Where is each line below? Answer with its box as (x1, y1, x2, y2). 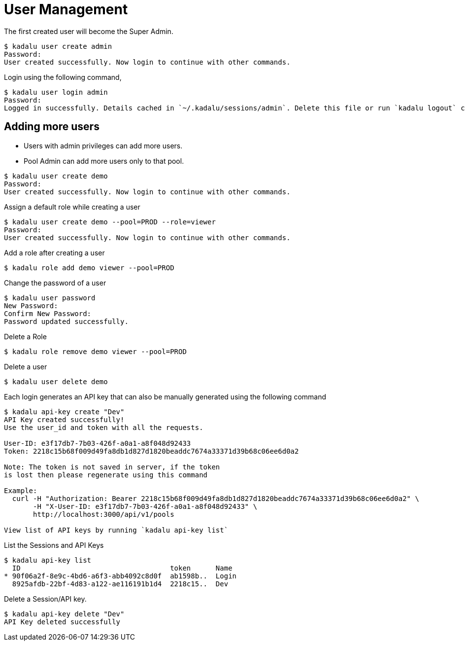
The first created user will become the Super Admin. (4, 27, 173, 36)
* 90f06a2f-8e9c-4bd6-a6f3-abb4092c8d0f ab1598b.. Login (4, 572, 237, 580)
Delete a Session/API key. (4, 594, 87, 603)
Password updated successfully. (4, 317, 129, 325)
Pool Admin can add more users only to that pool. (24, 156, 184, 165)
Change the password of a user (4, 278, 106, 287)
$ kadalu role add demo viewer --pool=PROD (4, 263, 174, 272)
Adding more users (4, 120, 100, 133)
